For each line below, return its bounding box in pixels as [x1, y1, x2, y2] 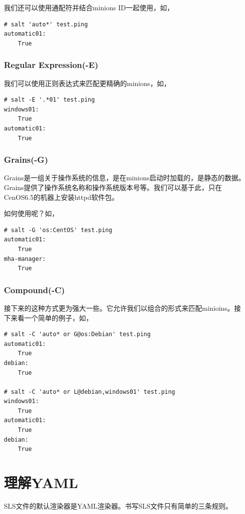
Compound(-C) [4, 283, 65, 296]
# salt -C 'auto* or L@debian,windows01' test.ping [4, 388, 175, 395]
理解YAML [4, 472, 78, 493]
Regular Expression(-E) [4, 59, 99, 71]
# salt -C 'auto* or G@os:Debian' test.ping [4, 331, 151, 338]
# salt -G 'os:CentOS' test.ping [4, 226, 112, 234]
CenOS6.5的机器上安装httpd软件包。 [4, 192, 119, 202]
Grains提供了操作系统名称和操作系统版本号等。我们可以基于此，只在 [4, 182, 222, 192]
